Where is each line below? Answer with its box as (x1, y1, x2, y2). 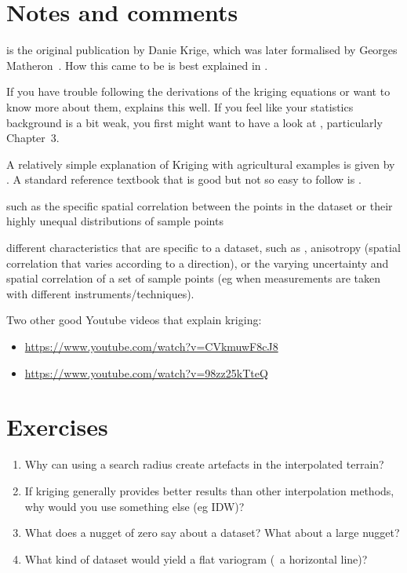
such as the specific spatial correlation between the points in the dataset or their (6, 197, 393, 214)
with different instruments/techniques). (6, 285, 194, 301)
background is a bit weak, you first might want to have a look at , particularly (6, 114, 383, 130)
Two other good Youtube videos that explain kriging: (6, 312, 262, 328)
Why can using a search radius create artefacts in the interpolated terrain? (24, 456, 384, 473)
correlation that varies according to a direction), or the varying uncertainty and (6, 254, 389, 271)
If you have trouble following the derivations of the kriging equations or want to (6, 83, 391, 100)
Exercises (6, 411, 108, 443)
